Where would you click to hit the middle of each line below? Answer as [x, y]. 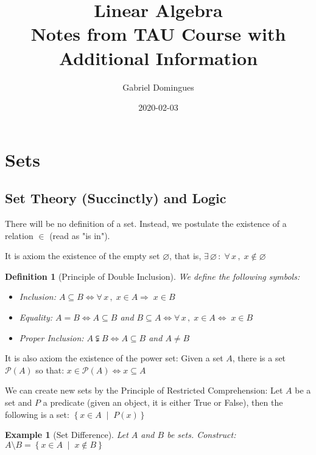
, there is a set [259, 358]
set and [19, 402]
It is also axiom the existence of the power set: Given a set [114, 358]
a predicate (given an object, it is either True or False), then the [163, 402]
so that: [50, 370]
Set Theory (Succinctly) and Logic [116, 198]
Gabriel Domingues [158, 87]
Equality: [36, 317]
